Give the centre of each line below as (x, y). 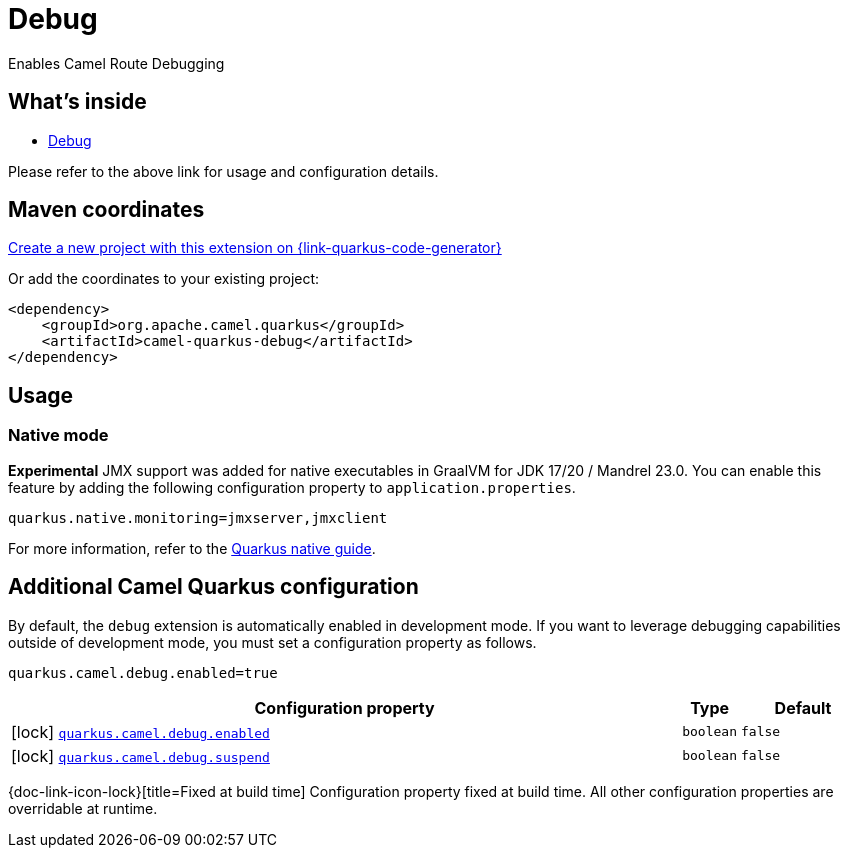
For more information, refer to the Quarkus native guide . (192, 548)
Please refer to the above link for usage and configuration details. (223, 171)
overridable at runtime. (83, 808)
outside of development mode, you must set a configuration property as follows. (272, 642)
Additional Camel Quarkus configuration (213, 587)
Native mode (58, 435)
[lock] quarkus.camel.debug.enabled (140, 731)
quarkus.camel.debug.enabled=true (143, 672)
